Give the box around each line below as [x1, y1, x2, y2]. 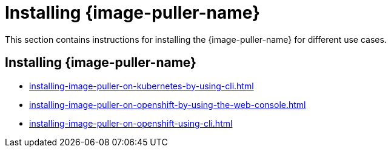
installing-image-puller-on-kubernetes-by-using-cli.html [29, 80, 254, 91]
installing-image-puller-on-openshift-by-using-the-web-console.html [29, 99, 306, 110]
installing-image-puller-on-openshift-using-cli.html [29, 118, 233, 128]
